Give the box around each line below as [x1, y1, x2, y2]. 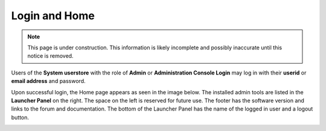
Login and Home [11, 9, 95, 22]
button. [11, 114, 30, 121]
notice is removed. [27, 52, 74, 59]
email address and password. [11, 78, 86, 85]
